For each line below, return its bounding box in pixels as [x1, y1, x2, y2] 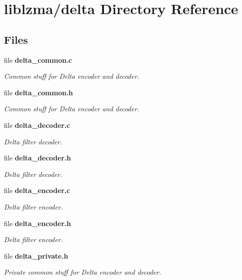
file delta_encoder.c [4, 185, 70, 195]
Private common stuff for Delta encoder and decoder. [4, 267, 161, 277]
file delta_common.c [4, 54, 72, 65]
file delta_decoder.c [4, 120, 70, 130]
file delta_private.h [4, 250, 69, 261]
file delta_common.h [4, 87, 73, 97]
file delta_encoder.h [4, 218, 71, 228]
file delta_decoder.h [4, 153, 71, 163]
